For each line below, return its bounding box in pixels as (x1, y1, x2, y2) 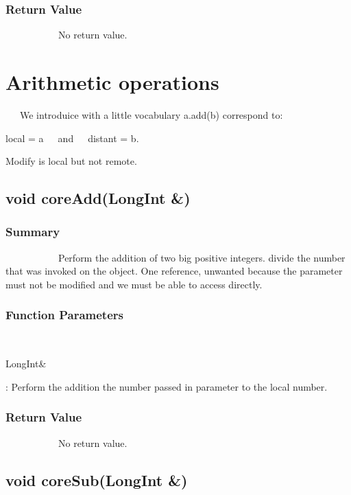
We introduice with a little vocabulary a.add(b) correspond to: (19, 107, 283, 122)
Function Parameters (5, 306, 123, 323)
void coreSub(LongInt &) (5, 469, 188, 490)
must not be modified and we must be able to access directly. (5, 277, 263, 291)
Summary (5, 223, 60, 240)
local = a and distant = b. (5, 130, 139, 145)
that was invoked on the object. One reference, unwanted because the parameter (5, 264, 343, 278)
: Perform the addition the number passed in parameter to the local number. (5, 379, 328, 393)
